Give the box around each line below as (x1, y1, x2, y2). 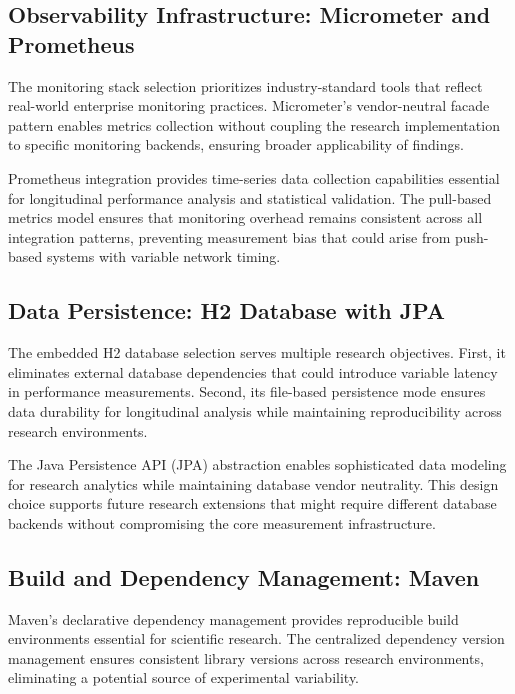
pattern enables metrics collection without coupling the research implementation (8, 114, 500, 135)
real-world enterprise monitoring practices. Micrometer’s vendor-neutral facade (8, 95, 490, 116)
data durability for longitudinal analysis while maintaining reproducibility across (8, 400, 502, 421)
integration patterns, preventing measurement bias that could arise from (8, 226, 451, 247)
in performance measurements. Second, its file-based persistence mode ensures (8, 381, 486, 402)
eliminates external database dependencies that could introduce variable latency (8, 361, 498, 382)
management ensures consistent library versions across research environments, (8, 647, 484, 668)
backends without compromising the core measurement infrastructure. (8, 512, 436, 533)
